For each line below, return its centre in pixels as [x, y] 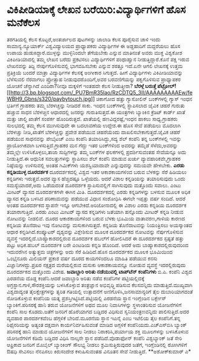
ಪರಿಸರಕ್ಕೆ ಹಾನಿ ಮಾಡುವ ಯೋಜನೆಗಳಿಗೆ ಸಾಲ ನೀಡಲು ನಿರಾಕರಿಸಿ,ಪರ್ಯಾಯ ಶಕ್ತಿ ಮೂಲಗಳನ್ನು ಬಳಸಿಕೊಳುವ [98, 331]
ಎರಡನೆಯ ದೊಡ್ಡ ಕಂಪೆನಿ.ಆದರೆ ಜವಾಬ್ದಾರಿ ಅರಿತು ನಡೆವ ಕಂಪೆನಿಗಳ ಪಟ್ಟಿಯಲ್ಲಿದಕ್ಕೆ [76, 278]
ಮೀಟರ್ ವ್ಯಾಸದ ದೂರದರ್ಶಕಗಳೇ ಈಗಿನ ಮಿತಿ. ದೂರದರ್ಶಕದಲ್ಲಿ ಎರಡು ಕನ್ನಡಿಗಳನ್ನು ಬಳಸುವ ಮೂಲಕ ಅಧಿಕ [99, 191]
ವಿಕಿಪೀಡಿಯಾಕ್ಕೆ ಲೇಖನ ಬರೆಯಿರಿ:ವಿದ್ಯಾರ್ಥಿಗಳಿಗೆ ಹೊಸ [96, 10]
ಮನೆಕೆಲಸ [23, 23]
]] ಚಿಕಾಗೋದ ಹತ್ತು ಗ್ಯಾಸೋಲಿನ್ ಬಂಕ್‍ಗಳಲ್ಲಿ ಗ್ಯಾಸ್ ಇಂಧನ [142, 99]
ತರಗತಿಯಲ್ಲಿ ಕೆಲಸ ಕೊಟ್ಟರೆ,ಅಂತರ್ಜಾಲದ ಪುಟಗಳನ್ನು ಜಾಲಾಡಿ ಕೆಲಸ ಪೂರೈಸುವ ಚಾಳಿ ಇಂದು [84, 39]
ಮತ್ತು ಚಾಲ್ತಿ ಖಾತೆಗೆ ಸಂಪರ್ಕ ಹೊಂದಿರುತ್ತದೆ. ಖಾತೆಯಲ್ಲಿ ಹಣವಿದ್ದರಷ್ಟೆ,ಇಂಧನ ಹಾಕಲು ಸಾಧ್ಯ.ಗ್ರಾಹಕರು [92, 119]
